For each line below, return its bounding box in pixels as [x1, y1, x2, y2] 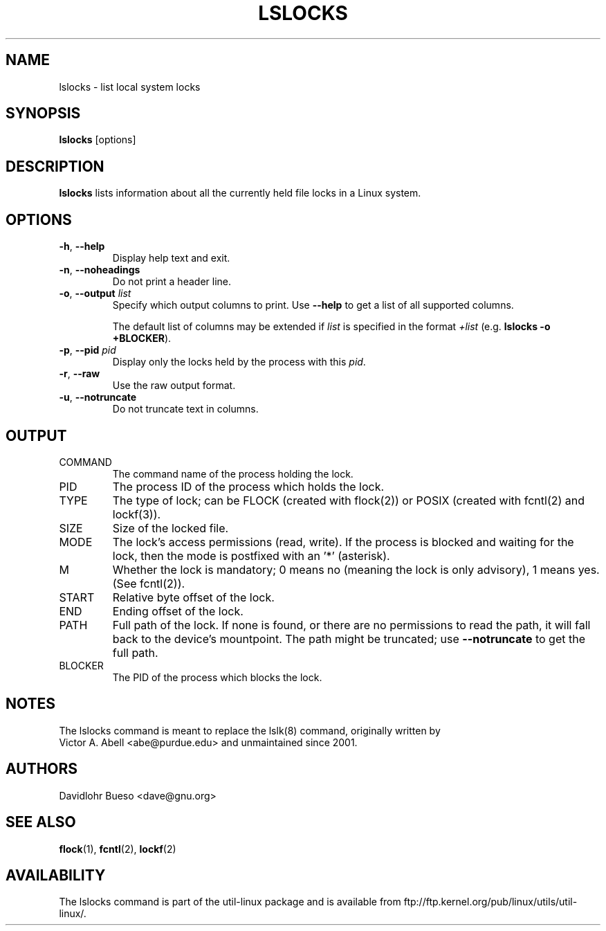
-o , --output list [59, 287, 131, 300]
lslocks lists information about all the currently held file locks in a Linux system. [59, 187, 421, 199]
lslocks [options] [59, 134, 136, 146]
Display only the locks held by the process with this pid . [112, 356, 366, 368]
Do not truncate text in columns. [112, 403, 259, 415]
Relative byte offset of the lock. [112, 590, 275, 604]
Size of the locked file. [112, 521, 229, 535]
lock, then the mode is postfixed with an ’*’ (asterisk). [112, 548, 390, 563]
